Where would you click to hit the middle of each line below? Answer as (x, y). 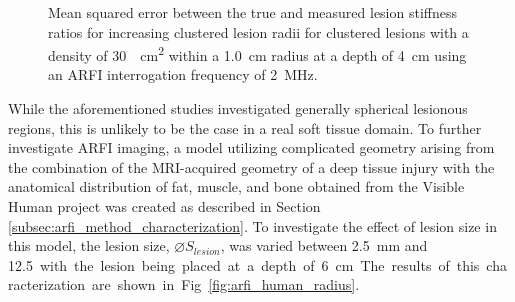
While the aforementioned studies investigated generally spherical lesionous (238, 108)
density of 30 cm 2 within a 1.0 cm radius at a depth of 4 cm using (257, 53)
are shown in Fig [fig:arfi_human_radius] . (226, 284)
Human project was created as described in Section (164, 206)
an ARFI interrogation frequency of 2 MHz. (183, 74)
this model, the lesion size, (89, 245)
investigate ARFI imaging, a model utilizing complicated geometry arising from (251, 147)
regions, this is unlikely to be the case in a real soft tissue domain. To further (245, 127)
